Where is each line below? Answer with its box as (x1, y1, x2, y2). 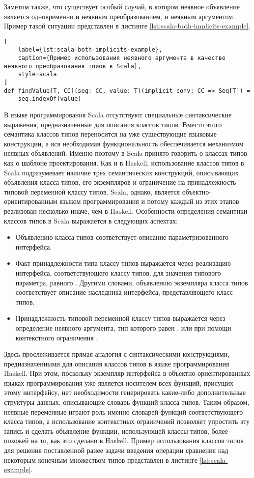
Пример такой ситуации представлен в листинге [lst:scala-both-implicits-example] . (4, 21, 251, 31)
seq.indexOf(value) (18, 95, 82, 103)
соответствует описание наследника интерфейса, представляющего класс (15, 287, 233, 297)
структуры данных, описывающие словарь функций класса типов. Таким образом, (4, 397, 250, 407)
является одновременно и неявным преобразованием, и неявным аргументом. (4, 11, 235, 21)
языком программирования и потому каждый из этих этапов (59, 196, 239, 206)
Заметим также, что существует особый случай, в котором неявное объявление (4, 1, 240, 11)
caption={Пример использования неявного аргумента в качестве (18, 55, 226, 62)
